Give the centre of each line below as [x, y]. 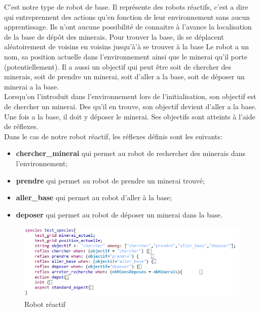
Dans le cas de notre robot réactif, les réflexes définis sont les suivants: [113, 136]
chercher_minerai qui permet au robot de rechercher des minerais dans [131, 153]
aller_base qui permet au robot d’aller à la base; [94, 197]
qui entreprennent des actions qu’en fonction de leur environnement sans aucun [127, 17]
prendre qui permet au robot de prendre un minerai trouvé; [110, 180]
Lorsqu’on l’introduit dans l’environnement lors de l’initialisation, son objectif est [130, 96]
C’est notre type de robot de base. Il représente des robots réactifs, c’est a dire [126, 7]
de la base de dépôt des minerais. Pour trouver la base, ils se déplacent [114, 36]
